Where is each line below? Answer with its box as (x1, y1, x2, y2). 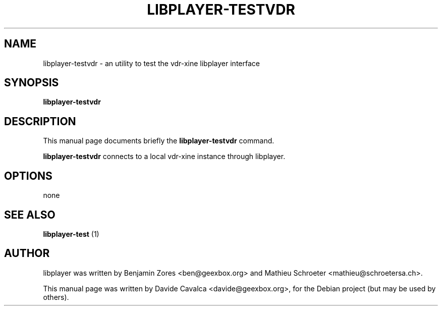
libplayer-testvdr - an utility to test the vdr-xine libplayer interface (43, 59, 260, 68)
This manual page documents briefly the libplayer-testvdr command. (43, 136, 274, 145)
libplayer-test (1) (43, 229, 99, 238)
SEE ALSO (4, 208, 56, 221)
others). (43, 292, 69, 301)
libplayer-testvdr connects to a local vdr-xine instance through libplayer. (43, 152, 286, 161)
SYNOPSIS (4, 76, 59, 89)
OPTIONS (4, 169, 52, 182)
